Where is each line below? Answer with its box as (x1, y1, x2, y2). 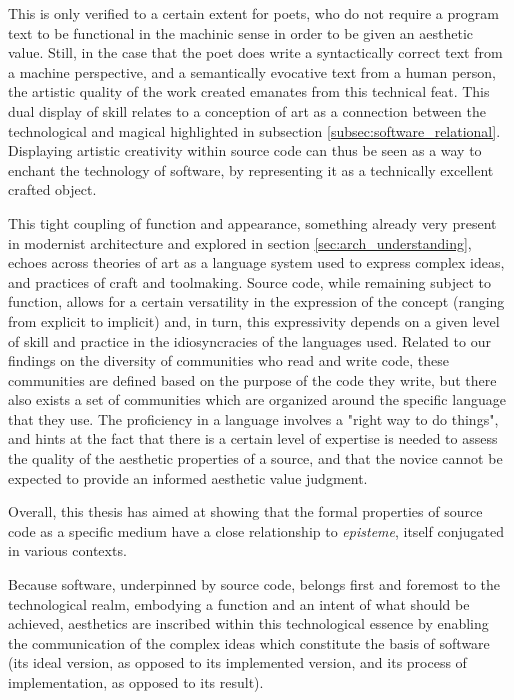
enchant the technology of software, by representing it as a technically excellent (8, 159, 494, 180)
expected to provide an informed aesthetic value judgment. (8, 467, 368, 488)
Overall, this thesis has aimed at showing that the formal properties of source (8, 501, 483, 522)
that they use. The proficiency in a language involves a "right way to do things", (8, 408, 499, 429)
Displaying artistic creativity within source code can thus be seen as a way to (8, 140, 482, 161)
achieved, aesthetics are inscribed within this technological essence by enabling (8, 613, 489, 634)
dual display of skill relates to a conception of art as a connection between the (8, 100, 486, 121)
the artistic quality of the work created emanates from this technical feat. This (8, 81, 490, 102)
